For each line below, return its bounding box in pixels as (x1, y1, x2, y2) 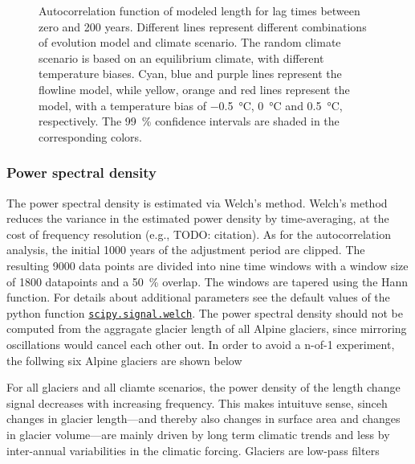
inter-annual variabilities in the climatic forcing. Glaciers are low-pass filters (6, 441, 380, 458)
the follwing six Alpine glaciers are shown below (6, 351, 242, 368)
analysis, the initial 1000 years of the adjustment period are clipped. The (6, 241, 365, 258)
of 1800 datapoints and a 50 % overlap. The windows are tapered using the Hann (6, 273, 409, 289)
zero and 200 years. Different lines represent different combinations (39, 18, 367, 35)
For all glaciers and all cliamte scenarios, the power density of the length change (6, 379, 401, 396)
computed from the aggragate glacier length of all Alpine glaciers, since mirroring (6, 320, 407, 337)
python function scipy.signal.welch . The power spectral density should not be (6, 304, 403, 321)
